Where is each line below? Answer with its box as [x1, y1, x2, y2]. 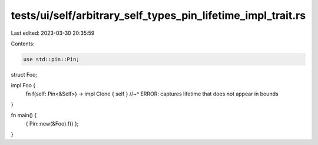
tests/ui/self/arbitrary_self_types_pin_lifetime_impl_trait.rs [11, 9, 306, 22]
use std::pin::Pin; [23, 56, 79, 62]
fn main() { [11, 112, 37, 119]
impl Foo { [11, 82, 35, 89]
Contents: [11, 40, 35, 47]
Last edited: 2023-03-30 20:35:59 [11, 29, 95, 37]
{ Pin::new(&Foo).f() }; [25, 120, 79, 127]
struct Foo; [11, 71, 38, 78]
